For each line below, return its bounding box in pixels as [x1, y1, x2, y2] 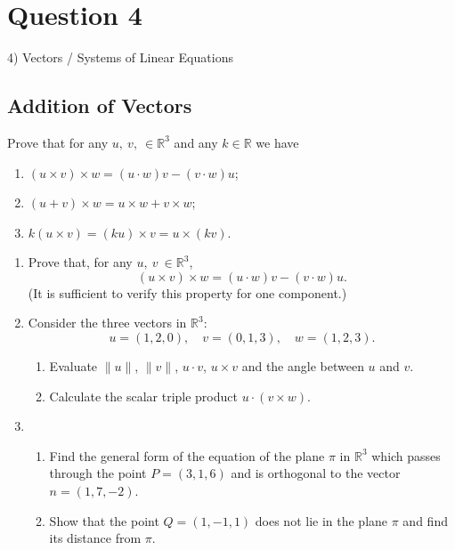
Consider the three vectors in [28, 313, 187, 332]
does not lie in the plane [255, 511, 388, 530]
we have [256, 133, 299, 151]
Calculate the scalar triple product [49, 386, 238, 405]
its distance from [49, 529, 142, 547]
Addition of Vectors [7, 92, 192, 119]
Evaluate [49, 357, 98, 376]
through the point [49, 464, 147, 482]
